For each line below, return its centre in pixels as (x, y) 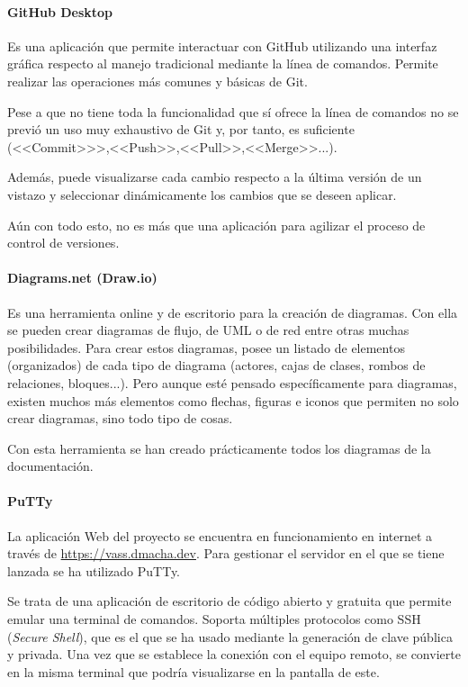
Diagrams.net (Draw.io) (82, 278)
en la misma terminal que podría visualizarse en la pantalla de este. (193, 671)
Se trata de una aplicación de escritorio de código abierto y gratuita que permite (229, 601)
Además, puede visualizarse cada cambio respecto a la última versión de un (215, 177)
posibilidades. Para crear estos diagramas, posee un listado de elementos (206, 347)
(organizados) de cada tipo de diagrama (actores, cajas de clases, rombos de (216, 365)
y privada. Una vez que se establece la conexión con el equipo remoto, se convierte (234, 654)
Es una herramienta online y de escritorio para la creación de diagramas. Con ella (233, 312)
